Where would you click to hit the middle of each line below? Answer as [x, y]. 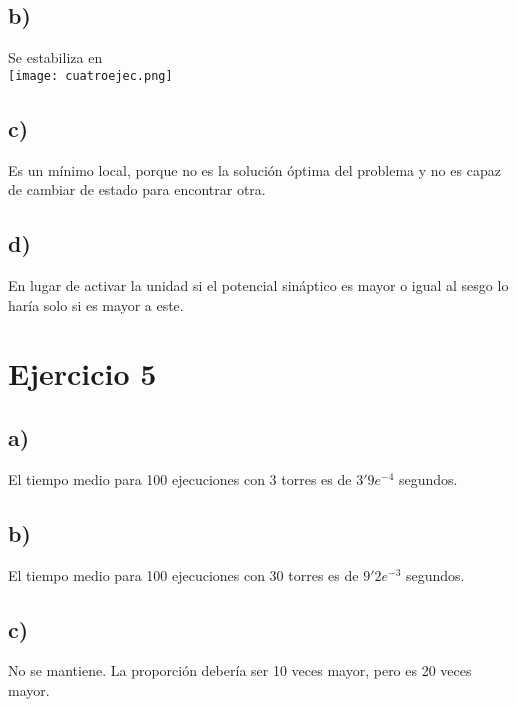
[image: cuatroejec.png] [90, 75]
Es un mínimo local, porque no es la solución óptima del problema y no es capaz [254, 169]
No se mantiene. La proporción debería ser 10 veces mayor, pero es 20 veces [240, 670]
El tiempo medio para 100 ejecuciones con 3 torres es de [180, 478]
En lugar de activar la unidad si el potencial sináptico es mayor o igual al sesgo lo [258, 285]
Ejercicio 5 [82, 373]
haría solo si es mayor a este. [96, 304]
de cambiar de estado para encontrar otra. [137, 189]
